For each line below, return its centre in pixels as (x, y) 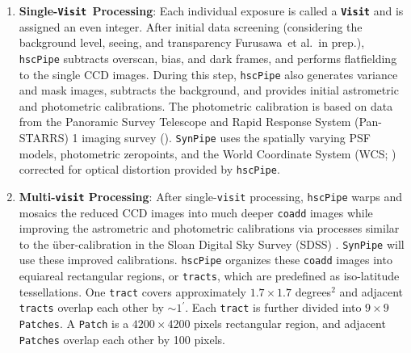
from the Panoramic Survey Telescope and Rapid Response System (185, 122)
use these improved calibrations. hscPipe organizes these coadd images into (205, 260)
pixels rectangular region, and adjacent (290, 324)
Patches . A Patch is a (74, 324)
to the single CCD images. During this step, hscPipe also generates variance (208, 74)
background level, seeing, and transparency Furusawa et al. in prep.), (192, 42)
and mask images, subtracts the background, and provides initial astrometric (209, 90)
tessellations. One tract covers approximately (132, 291)
